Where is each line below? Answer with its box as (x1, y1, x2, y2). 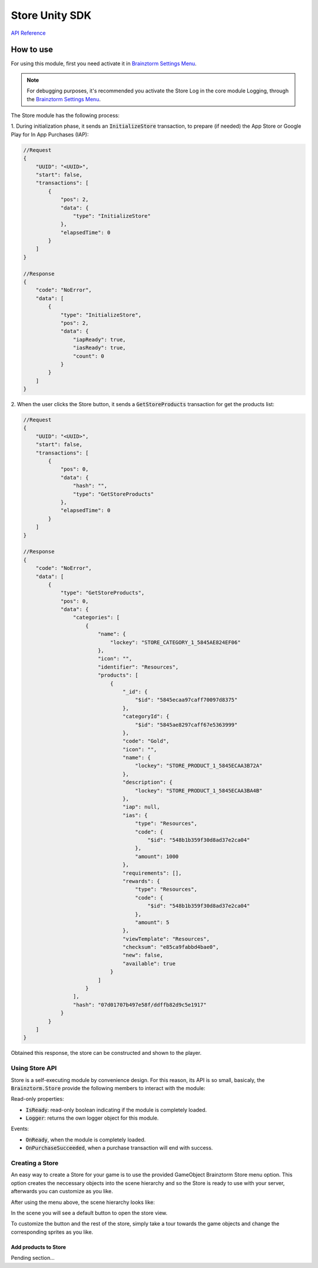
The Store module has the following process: (11, 112, 120, 119)
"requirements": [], (122, 869, 182, 877)
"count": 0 (72, 353, 104, 359)
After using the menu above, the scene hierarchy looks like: (11, 1199, 155, 1206)
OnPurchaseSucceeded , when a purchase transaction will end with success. (25, 1144, 213, 1151)
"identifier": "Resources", (97, 663, 179, 670)
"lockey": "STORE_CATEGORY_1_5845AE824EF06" (110, 639, 241, 646)
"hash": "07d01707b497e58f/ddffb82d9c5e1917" (72, 1001, 207, 1008)
